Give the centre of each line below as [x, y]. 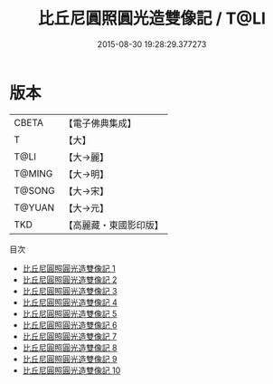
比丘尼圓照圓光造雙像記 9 [70, 359]
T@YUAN [34, 207]
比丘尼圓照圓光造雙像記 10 [71, 370]
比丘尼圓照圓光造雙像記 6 [70, 325]
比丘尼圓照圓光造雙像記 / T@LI [152, 19]
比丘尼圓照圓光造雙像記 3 [70, 291]
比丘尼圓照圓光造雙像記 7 [70, 336]
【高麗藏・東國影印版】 [114, 225]
